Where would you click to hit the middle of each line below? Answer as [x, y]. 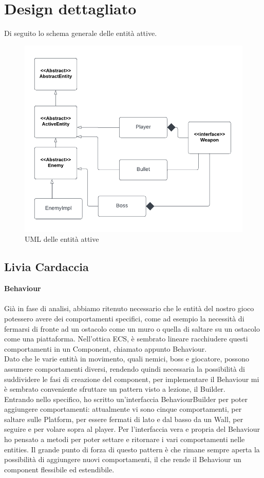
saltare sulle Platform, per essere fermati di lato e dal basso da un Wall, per [124, 419]
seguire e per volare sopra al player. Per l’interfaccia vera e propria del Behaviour [132, 429]
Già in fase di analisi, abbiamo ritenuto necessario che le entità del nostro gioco [129, 308]
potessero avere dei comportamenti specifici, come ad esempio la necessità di [124, 318]
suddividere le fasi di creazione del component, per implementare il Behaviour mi [132, 379]
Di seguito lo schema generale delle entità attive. [81, 33]
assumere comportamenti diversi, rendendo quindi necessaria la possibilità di [125, 368]
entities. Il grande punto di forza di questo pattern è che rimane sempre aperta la [132, 449]
